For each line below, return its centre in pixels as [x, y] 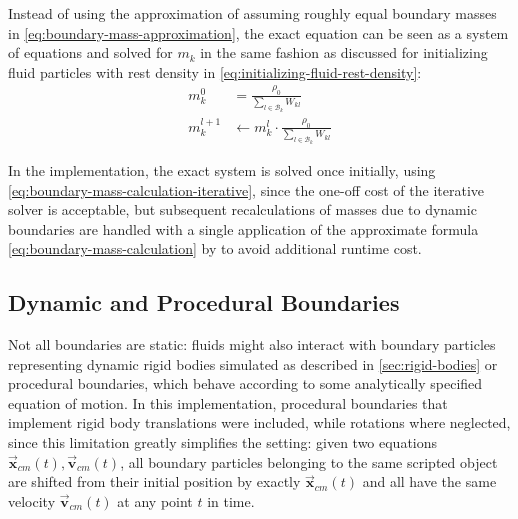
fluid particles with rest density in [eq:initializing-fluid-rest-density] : [215, 71]
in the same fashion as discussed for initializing [344, 52]
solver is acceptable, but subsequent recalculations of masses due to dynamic [242, 209]
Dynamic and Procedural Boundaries [204, 302]
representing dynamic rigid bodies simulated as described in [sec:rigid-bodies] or [253, 363]
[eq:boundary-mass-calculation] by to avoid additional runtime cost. [215, 248]
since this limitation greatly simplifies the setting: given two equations [223, 442]
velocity [32, 500]
